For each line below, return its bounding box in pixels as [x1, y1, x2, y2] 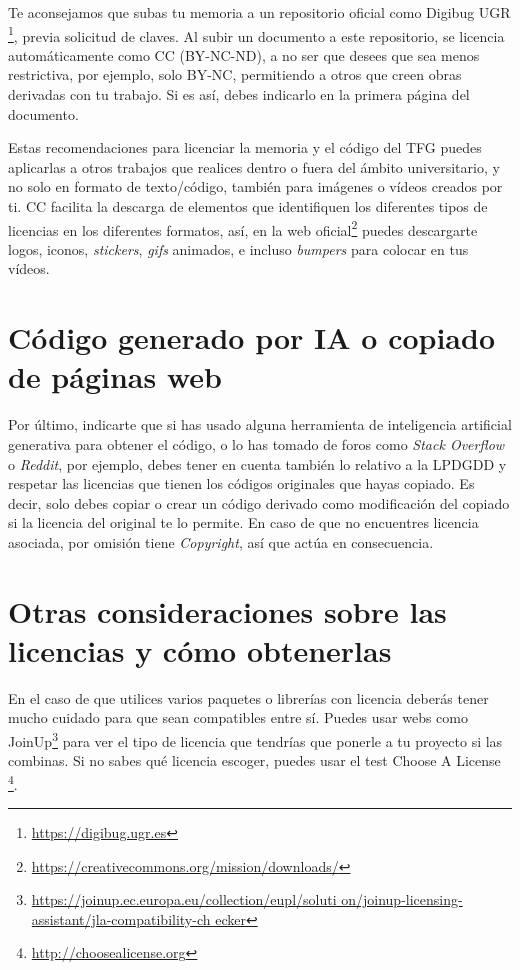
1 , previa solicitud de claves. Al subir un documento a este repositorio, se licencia [8, 22, 505, 46]
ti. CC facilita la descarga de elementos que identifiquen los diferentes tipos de [8, 196, 488, 216]
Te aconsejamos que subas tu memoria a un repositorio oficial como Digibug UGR [8, 2, 511, 22]
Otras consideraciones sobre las [8, 590, 447, 631]
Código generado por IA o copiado [8, 317, 496, 358]
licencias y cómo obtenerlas [8, 629, 392, 670]
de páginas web [8, 356, 222, 397]
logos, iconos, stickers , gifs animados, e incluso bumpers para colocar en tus [8, 238, 469, 259]
